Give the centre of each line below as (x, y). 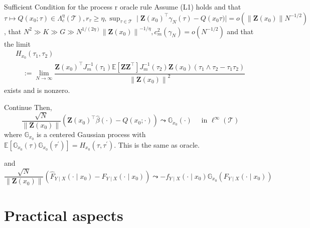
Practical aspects (64, 215)
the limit (17, 43)
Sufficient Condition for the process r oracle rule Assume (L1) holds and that (123, 7)
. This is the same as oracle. (157, 144)
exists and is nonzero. (37, 90)
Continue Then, (28, 107)
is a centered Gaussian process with (91, 134)
